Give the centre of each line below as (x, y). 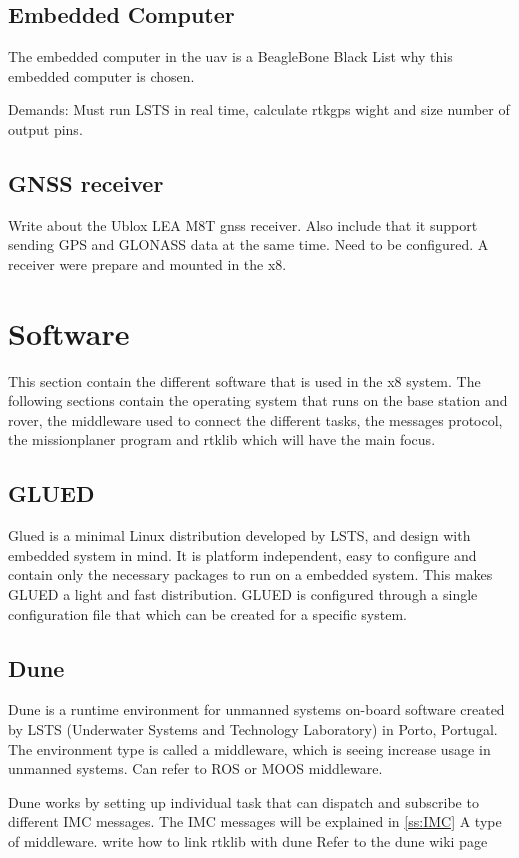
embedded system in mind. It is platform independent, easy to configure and (242, 554)
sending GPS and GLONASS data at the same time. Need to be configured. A (248, 244)
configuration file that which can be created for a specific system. (207, 613)
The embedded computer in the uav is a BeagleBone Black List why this (230, 56)
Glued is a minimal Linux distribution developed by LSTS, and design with (239, 535)
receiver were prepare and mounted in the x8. (147, 263)
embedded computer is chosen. (101, 75)
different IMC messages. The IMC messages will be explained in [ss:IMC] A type (255, 821)
